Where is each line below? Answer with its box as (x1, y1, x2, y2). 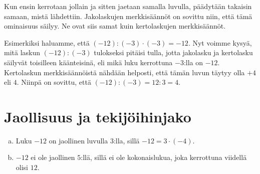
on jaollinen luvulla (49, 135, 108, 145)
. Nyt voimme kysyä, (188, 37, 252, 48)
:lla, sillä (113, 135, 140, 145)
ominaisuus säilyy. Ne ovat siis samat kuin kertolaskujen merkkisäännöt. (4, 21, 226, 31)
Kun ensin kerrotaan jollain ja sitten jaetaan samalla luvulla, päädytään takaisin (4, 1, 252, 11)
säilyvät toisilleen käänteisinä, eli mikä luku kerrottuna (4, 57, 173, 67)
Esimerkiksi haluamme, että (4, 37, 90, 48)
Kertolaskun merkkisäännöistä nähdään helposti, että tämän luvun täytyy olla (4, 67, 245, 77)
